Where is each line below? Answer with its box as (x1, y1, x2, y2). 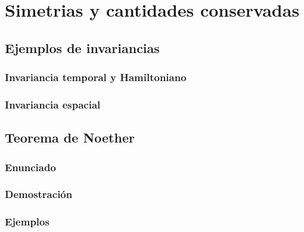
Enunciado (5, 159, 56, 174)
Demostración (5, 187, 73, 202)
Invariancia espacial (5, 97, 101, 112)
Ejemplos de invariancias (5, 38, 160, 57)
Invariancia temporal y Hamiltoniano (5, 70, 187, 85)
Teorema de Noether (5, 128, 135, 147)
